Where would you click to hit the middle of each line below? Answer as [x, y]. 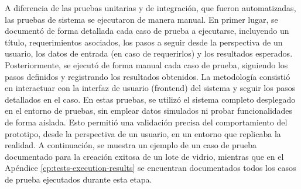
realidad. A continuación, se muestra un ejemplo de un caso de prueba [131, 145]
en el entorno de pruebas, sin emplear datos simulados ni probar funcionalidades [149, 111]
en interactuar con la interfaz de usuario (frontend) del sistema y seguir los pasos [150, 88]
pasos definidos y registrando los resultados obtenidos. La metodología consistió [148, 76]
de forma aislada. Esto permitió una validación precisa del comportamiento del [146, 122]
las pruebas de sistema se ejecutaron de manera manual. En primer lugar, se [141, 19]
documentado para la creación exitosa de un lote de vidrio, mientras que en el [144, 156]
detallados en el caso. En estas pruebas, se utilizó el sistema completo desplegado [150, 99]
